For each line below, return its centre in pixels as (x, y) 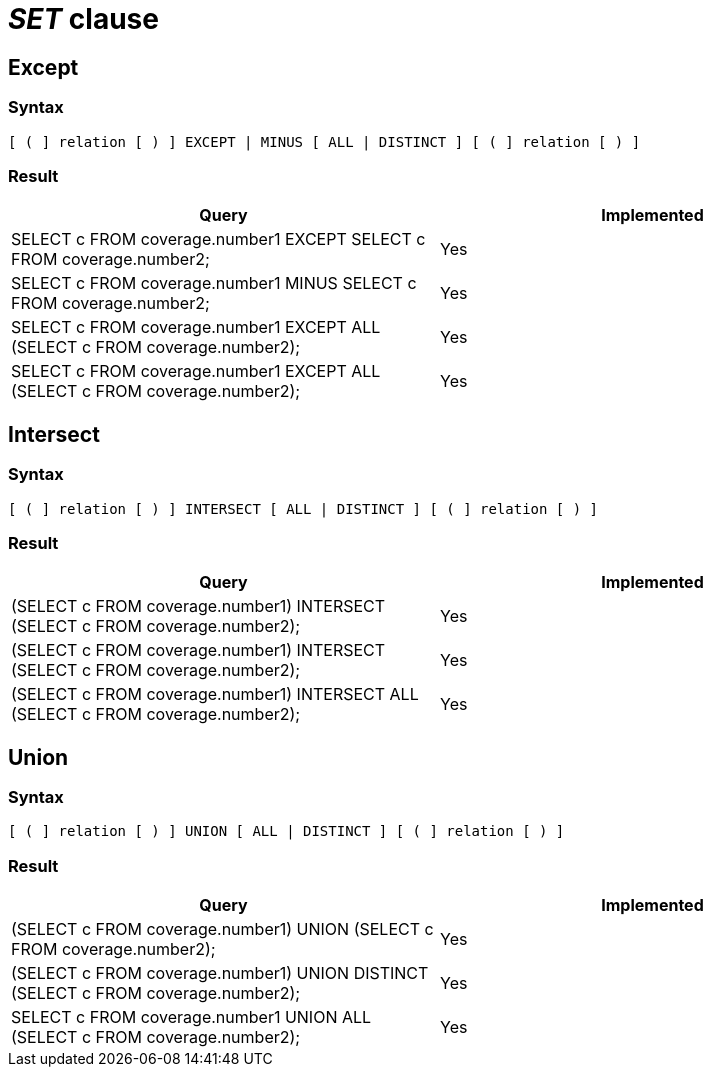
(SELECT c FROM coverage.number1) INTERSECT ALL (215, 694)
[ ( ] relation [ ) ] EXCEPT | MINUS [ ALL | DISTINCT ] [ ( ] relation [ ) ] (324, 141)
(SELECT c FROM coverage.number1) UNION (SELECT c (222, 929)
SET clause (83, 19)
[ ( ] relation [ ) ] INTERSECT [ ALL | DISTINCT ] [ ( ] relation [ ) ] (303, 508)
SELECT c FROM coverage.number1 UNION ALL (191, 1017)
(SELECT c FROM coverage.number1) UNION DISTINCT (220, 973)
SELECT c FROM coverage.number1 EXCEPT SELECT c (218, 239)
